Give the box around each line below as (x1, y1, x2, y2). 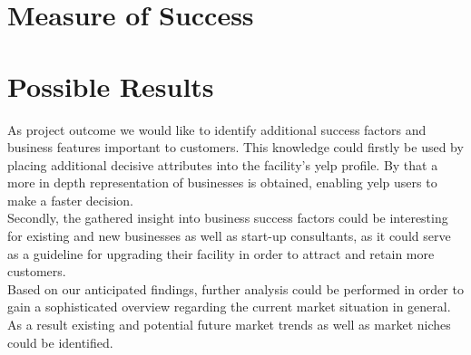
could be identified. (7, 332, 113, 351)
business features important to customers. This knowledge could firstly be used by (7, 138, 464, 157)
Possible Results (7, 67, 214, 104)
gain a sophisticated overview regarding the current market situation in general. (7, 297, 451, 316)
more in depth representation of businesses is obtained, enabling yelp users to (7, 173, 437, 192)
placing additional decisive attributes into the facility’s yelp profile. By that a (7, 155, 438, 174)
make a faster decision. (7, 190, 134, 209)
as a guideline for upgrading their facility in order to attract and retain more (7, 244, 435, 263)
